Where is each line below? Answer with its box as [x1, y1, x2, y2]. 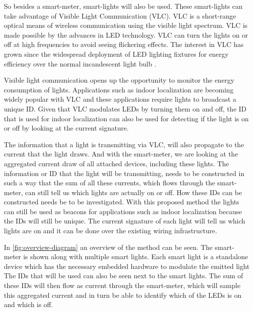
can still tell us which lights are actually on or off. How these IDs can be [25, 187, 242, 197]
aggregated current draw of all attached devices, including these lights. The [4, 158, 229, 168]
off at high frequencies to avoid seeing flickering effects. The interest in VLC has [4, 39, 244, 49]
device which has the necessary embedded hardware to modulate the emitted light [4, 261, 250, 271]
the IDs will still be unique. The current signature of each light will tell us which [4, 216, 246, 226]
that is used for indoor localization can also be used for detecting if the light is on [4, 113, 249, 123]
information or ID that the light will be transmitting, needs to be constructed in [4, 168, 245, 178]
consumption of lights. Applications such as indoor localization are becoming [4, 84, 233, 94]
